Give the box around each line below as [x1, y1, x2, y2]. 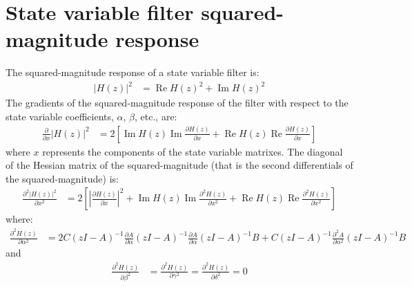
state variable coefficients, [6, 109, 114, 124]
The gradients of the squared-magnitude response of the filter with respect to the [6, 95, 349, 110]
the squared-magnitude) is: [6, 171, 119, 185]
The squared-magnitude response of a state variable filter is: [6, 65, 259, 80]
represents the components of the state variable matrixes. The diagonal [42, 144, 343, 158]
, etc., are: [135, 109, 177, 124]
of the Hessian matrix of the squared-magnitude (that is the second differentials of [6, 158, 353, 172]
